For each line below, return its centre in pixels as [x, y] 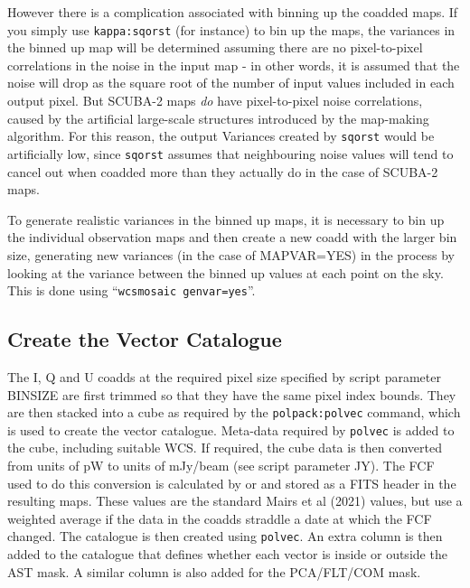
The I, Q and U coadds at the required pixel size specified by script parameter [224, 376]
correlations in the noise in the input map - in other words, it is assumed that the [234, 65]
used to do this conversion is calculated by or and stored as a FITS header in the [232, 483]
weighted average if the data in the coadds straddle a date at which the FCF [220, 518]
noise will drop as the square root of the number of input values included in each [231, 83]
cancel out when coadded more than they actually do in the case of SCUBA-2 [223, 171]
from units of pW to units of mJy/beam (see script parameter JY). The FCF [221, 466]
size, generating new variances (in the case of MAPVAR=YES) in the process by [231, 254]
